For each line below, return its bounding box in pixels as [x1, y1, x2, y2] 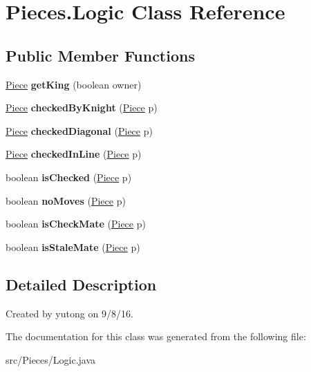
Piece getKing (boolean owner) [6, 77, 142, 91]
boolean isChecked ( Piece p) [6, 169, 132, 184]
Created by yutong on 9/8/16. [6, 306, 133, 320]
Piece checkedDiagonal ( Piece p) [6, 123, 153, 138]
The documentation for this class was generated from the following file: [6, 329, 306, 344]
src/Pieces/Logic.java [6, 352, 96, 366]
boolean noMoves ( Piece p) [6, 193, 126, 207]
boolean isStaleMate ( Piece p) [6, 239, 140, 254]
